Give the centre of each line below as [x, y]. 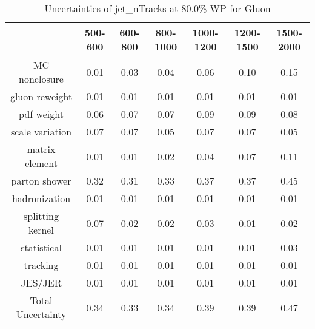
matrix [41, 149]
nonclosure [41, 79]
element [41, 163]
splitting [41, 216]
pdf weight [41, 114]
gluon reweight [41, 96]
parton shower [41, 181]
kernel [41, 230]
